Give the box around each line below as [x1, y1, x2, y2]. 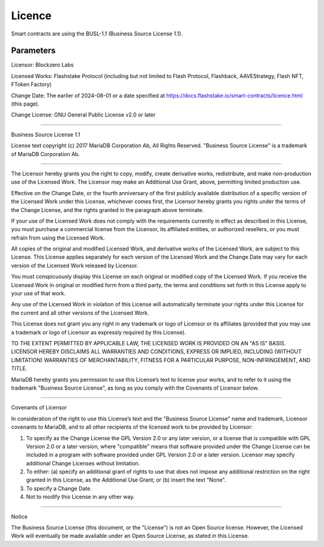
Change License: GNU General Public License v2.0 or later [11, 111, 156, 118]
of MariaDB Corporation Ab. [11, 150, 80, 157]
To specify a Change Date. [26, 485, 92, 492]
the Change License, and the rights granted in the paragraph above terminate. [11, 206, 204, 213]
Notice [11, 513, 28, 520]
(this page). [11, 100, 40, 107]
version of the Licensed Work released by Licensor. [11, 262, 139, 269]
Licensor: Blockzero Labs [11, 61, 74, 68]
